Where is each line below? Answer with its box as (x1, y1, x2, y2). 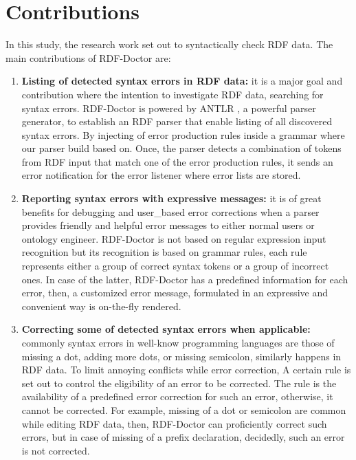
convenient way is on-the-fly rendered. (21, 298, 181, 313)
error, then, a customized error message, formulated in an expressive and (21, 285, 328, 300)
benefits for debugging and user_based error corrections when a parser (21, 204, 320, 219)
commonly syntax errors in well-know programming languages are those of (21, 336, 335, 349)
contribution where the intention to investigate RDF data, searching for (21, 87, 324, 101)
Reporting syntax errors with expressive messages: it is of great (21, 191, 322, 206)
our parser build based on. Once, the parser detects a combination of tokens (21, 141, 342, 155)
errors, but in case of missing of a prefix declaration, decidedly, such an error (21, 430, 345, 444)
